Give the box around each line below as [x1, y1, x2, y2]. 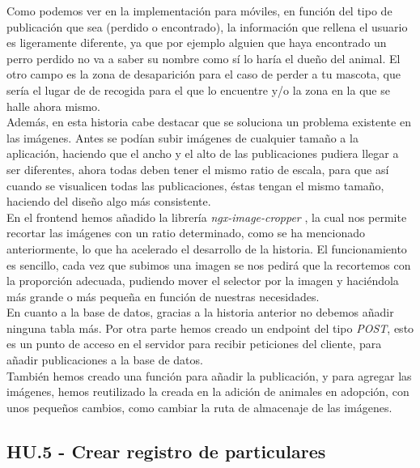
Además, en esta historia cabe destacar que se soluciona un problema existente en [6, 113, 411, 130]
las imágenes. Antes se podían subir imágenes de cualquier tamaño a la [6, 129, 358, 146]
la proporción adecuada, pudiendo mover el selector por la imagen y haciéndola [6, 272, 399, 289]
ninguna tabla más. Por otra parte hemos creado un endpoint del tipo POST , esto [6, 319, 414, 336]
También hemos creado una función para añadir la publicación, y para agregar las [6, 367, 412, 384]
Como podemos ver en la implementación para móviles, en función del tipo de [6, 2, 392, 19]
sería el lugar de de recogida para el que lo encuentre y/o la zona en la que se [6, 81, 390, 98]
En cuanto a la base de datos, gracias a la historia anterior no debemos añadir [6, 304, 394, 321]
